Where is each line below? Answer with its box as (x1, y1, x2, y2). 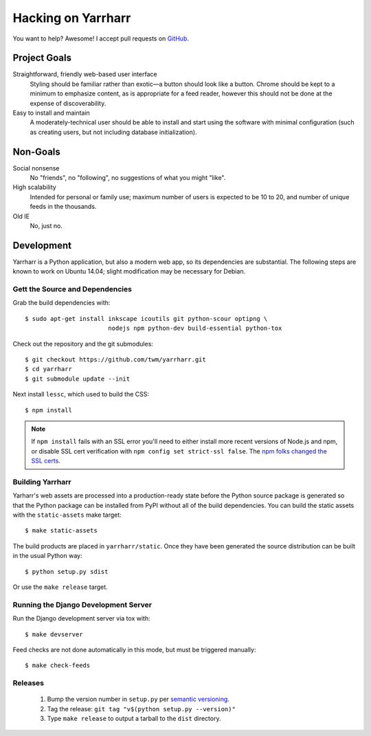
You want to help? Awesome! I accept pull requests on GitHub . (12, 34, 189, 43)
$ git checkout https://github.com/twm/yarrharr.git (25, 356, 206, 364)
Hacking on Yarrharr (12, 10, 131, 25)
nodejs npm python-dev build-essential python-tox (107, 324, 282, 333)
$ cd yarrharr (25, 365, 72, 373)
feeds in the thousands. (30, 203, 97, 211)
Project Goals (12, 52, 72, 64)
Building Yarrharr (12, 477, 71, 487)
